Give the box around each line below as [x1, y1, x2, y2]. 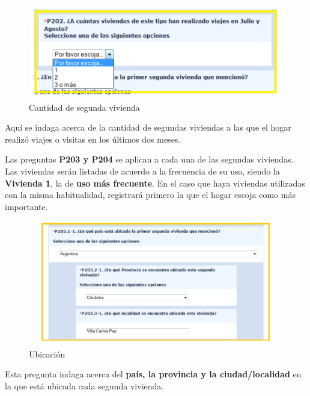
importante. [5, 200, 48, 212]
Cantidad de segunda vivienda [29, 101, 140, 113]
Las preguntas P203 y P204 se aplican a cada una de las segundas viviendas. [5, 153, 294, 166]
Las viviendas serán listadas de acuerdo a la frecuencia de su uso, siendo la [5, 165, 280, 178]
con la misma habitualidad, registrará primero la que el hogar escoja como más [5, 188, 296, 201]
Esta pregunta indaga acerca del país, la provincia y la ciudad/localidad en [5, 368, 302, 380]
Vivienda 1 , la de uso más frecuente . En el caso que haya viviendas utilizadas [5, 176, 305, 189]
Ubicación [29, 347, 65, 360]
